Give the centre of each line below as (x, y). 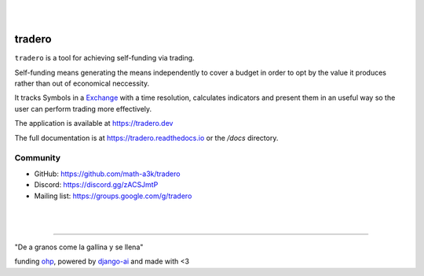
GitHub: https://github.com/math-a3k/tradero (107, 174)
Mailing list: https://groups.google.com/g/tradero (113, 196)
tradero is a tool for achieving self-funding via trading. (105, 58)
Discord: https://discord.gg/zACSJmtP (96, 185)
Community (37, 158)
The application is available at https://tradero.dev (94, 123)
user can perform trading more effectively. (83, 109)
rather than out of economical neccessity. (82, 83)
